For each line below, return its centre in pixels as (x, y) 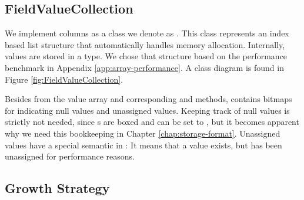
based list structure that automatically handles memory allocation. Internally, (145, 44)
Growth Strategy (57, 188)
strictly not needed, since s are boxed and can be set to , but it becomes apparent (152, 122)
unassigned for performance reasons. (70, 156)
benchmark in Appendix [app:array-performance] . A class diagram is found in (144, 67)
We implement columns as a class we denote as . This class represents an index (147, 33)
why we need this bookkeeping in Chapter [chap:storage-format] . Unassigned (143, 133)
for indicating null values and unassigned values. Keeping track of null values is (147, 110)
